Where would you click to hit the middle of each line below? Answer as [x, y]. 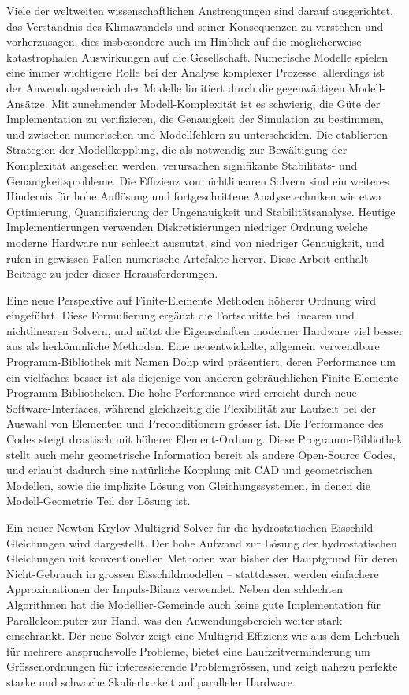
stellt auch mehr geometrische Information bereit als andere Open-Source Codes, [201, 454]
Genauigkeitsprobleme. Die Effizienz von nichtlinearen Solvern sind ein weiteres [198, 180]
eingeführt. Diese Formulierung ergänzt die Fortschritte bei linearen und [180, 315]
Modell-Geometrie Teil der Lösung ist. [99, 501]
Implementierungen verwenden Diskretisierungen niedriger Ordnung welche [187, 227]
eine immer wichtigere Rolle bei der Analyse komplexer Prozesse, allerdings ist [196, 72]
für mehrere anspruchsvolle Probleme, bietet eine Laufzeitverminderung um [188, 650]
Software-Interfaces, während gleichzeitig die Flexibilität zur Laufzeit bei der [191, 407]
